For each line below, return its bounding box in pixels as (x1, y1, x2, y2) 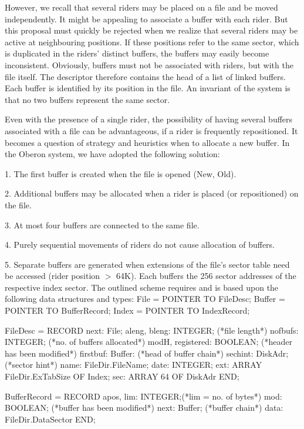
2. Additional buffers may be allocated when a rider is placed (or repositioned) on (5, 187, 299, 199)
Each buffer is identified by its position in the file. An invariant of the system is (5, 82, 291, 94)
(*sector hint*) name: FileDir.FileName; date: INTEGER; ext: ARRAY (5, 358, 262, 371)
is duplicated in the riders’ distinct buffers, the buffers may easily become (5, 47, 269, 59)
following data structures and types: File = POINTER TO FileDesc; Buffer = (5, 292, 285, 305)
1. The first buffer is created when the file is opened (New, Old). (5, 167, 237, 179)
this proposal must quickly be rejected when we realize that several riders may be (5, 24, 298, 36)
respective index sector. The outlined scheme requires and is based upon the (5, 281, 279, 293)
